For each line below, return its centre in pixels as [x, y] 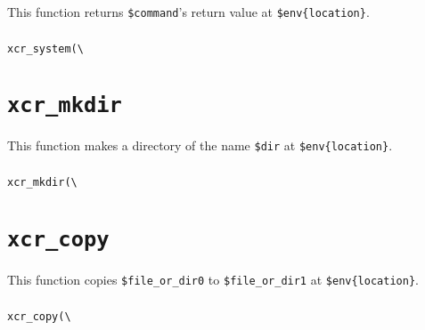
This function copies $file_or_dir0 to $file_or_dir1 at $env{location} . [213, 279]
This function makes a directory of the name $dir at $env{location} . [200, 145]
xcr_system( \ [45, 48]
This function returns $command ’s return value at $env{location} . [188, 12]
